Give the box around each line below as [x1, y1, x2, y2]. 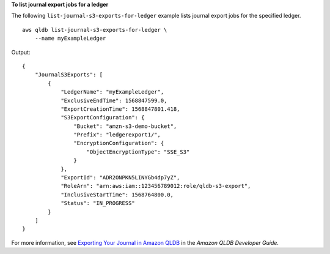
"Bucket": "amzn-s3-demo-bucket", [73, 122, 177, 130]
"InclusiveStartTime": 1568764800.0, [61, 191, 174, 198]
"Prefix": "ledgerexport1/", [73, 132, 161, 138]
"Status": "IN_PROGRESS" [61, 200, 136, 207]
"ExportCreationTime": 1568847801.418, [61, 105, 180, 113]
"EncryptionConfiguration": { [73, 140, 164, 147]
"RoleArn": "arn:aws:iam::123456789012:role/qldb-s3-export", [61, 182, 251, 190]
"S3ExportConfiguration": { [61, 114, 145, 121]
